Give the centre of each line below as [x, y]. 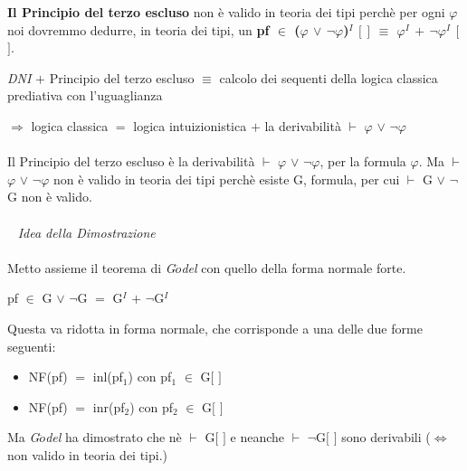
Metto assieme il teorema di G [91, 267]
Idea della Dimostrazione [86, 232]
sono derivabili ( [386, 437]
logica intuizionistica [190, 125]
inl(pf [108, 377]
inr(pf [109, 406]
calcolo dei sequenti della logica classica [329, 77]
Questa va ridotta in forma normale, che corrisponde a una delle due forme [215, 328]
